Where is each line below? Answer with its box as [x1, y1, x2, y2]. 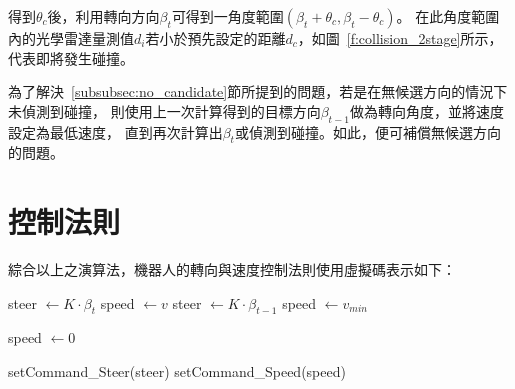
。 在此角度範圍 [396, 6, 500, 26]
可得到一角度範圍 [171, 6, 284, 26]
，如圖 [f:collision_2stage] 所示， [297, 28, 503, 48]
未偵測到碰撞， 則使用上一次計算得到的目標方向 [8, 100, 321, 121]
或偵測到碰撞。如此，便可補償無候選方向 [234, 121, 501, 142]
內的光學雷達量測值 [8, 28, 134, 48]
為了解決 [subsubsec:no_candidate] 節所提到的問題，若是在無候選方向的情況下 [8, 81, 508, 102]
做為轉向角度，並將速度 [349, 100, 504, 121]
